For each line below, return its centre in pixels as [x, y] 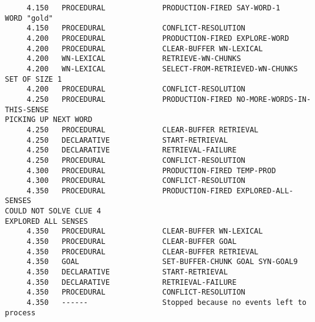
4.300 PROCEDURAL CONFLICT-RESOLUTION [136, 181]
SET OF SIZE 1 [34, 79]
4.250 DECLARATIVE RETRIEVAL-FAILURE [132, 150]
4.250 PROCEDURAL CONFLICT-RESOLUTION [136, 160]
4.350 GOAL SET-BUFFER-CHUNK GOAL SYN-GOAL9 [162, 262]
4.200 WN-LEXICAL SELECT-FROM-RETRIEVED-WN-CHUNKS [162, 69]
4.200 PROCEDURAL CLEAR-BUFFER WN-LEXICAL [145, 48]
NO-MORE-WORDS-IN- [274, 99]
